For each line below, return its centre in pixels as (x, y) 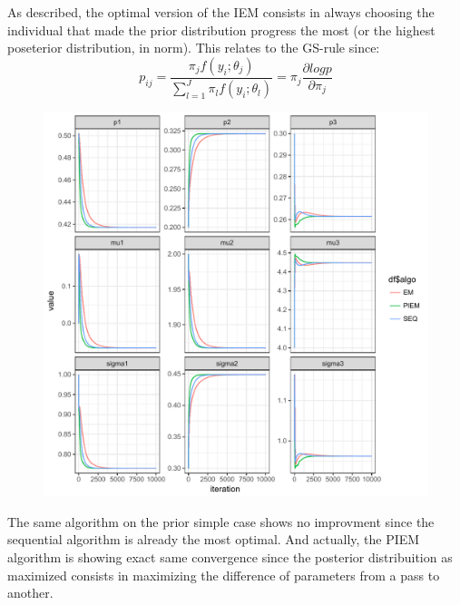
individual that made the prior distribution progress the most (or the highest (221, 29)
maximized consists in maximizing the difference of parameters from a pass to (224, 575)
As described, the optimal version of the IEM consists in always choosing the (221, 12)
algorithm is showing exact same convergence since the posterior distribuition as (230, 556)
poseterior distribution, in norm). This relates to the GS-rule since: (194, 48)
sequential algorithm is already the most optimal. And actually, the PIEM (214, 539)
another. (30, 593)
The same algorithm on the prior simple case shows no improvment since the (221, 521)
